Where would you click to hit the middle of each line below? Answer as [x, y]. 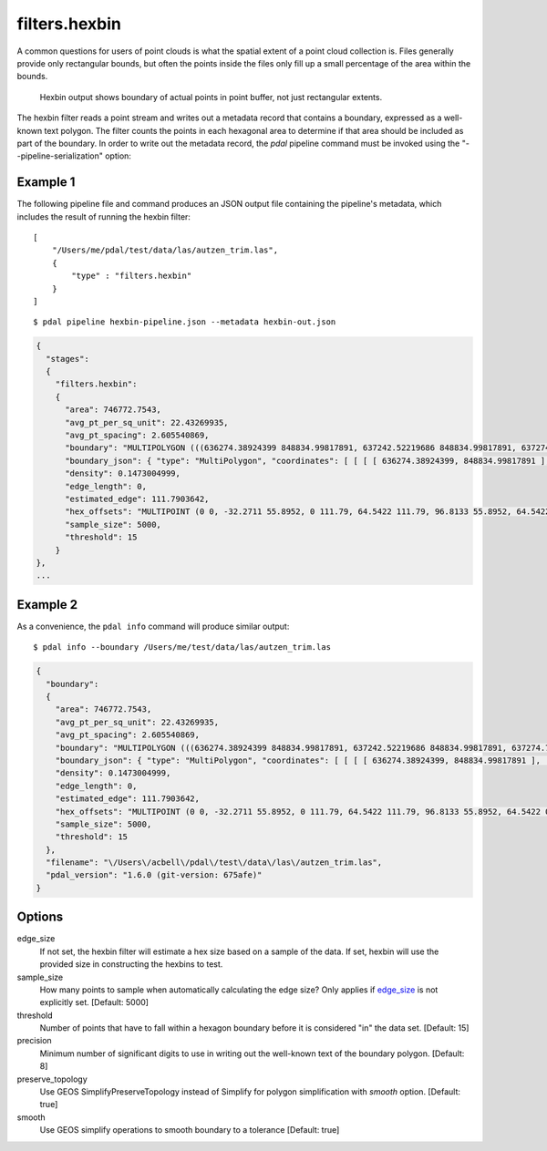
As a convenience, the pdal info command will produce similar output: [153, 626]
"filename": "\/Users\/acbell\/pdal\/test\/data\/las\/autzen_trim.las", [214, 863]
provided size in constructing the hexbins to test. [131, 964]
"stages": [68, 359]
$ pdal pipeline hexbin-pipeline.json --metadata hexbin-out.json [185, 322]
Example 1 [46, 182]
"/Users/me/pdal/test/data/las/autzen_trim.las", [165, 250]
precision [34, 1041]
